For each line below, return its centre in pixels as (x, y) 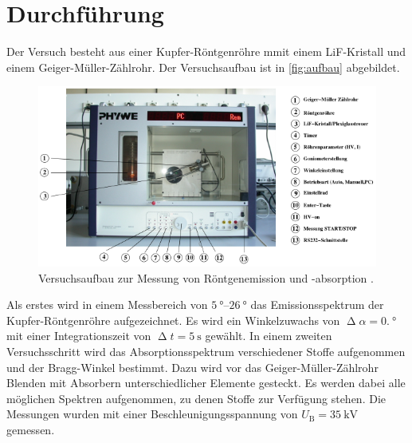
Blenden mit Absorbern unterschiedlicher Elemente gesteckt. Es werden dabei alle (206, 383)
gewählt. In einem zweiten (269, 336)
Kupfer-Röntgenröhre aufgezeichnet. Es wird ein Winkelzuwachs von (173, 320)
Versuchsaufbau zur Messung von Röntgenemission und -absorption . (206, 277)
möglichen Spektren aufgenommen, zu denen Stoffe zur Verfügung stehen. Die (196, 398)
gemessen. (31, 429)
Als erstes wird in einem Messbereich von (107, 305)
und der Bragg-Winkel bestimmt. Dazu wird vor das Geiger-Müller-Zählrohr (192, 367)
